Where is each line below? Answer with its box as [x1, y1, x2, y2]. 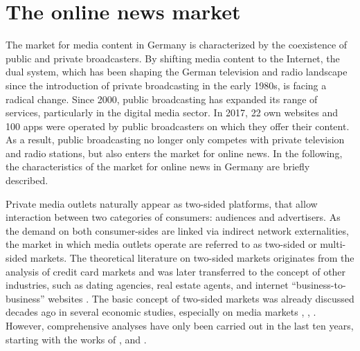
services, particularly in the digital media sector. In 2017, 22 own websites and [6, 105, 339, 120]
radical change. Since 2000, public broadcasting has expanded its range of [6, 91, 318, 106]
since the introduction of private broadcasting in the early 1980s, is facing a [6, 78, 327, 92]
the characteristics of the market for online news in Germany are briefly [6, 159, 310, 174]
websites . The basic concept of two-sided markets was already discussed [48, 291, 354, 305]
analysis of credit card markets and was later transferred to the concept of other [6, 264, 346, 278]
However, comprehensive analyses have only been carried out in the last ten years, [6, 318, 354, 332]
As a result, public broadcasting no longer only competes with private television [6, 132, 345, 147]
